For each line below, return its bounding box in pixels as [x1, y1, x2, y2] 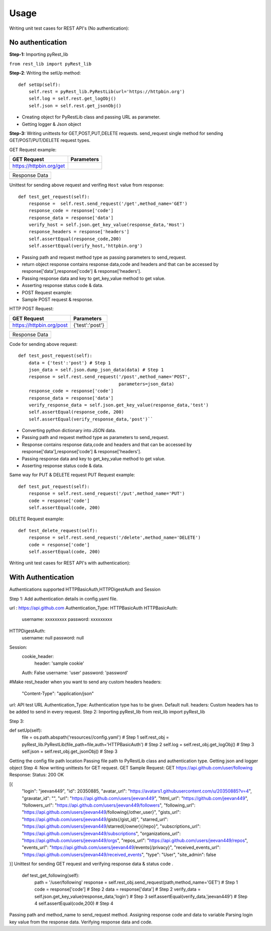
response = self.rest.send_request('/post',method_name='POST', [28, 374, 190, 380]
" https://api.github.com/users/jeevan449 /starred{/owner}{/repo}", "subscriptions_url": [22, 823, 201, 829]
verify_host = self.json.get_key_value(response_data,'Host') [28, 222, 185, 228]
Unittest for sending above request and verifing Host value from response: [9, 182, 164, 188]
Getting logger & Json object [22, 121, 81, 127]
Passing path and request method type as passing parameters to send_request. [22, 254, 187, 260]
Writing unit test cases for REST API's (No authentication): [9, 25, 129, 31]
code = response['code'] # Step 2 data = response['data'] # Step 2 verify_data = [34, 886, 201, 892]
